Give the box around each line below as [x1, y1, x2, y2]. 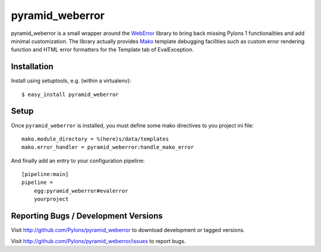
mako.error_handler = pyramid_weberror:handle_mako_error [21, 144, 194, 151]
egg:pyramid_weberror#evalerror [33, 187, 128, 194]
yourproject [33, 196, 69, 203]
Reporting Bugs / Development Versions [11, 211, 163, 221]
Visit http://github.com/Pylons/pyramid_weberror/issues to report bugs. [11, 237, 186, 244]
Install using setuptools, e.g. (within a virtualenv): [11, 77, 131, 84]
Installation [11, 62, 53, 72]
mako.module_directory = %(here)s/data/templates [21, 135, 169, 142]
